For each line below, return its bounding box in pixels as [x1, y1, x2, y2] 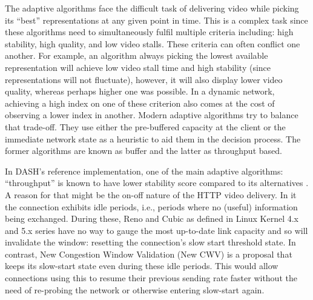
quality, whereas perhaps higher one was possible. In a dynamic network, [5, 85, 275, 98]
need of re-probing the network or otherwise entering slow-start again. [5, 283, 265, 296]
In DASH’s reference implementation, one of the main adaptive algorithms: [5, 164, 283, 177]
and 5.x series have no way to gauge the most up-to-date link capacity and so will [5, 224, 308, 236]
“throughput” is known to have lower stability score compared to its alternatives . [5, 176, 309, 189]
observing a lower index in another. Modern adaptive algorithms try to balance [5, 108, 298, 121]
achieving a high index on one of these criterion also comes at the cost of [5, 96, 275, 109]
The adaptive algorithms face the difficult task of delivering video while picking [5, 2, 299, 14]
